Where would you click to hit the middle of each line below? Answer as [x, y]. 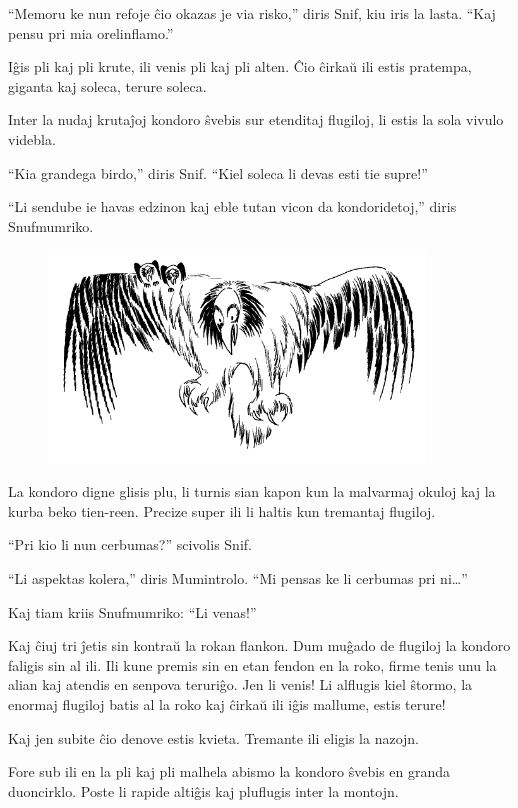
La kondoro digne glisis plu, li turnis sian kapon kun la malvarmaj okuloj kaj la [252, 491]
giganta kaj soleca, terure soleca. [107, 85]
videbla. [32, 138]
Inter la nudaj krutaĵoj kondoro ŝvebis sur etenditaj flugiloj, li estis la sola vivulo [256, 119]
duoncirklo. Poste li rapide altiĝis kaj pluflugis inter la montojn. [203, 790]
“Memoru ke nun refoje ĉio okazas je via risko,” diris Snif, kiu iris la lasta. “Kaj [252, 13]
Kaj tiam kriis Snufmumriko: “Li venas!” [132, 611]
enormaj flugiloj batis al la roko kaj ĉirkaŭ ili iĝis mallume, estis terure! [227, 704]
